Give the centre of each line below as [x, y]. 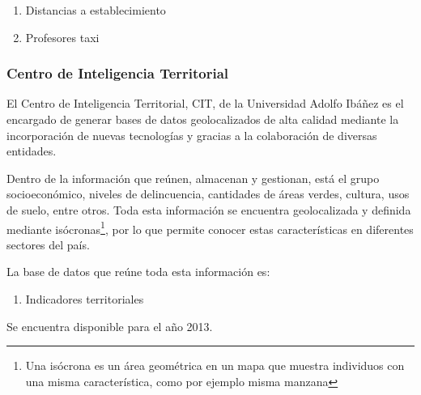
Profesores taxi [62, 37]
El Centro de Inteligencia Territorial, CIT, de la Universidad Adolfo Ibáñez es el [205, 103]
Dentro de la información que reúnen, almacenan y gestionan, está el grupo [193, 178]
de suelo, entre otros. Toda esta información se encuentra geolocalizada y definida [209, 209]
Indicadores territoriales [85, 299]
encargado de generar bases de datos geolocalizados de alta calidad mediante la [203, 119]
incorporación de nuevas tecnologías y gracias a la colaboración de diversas [192, 135]
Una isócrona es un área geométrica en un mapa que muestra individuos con [215, 365]
